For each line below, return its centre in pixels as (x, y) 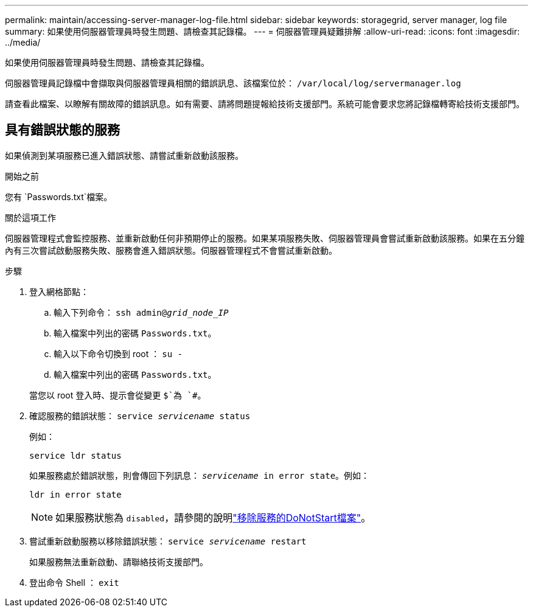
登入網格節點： (59, 291)
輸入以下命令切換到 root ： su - (118, 353)
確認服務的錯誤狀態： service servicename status (140, 416)
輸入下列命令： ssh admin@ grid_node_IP (141, 312)
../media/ (23, 42)
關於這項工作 (30, 217)
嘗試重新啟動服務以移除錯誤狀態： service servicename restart (168, 541)
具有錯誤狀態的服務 (62, 130)
